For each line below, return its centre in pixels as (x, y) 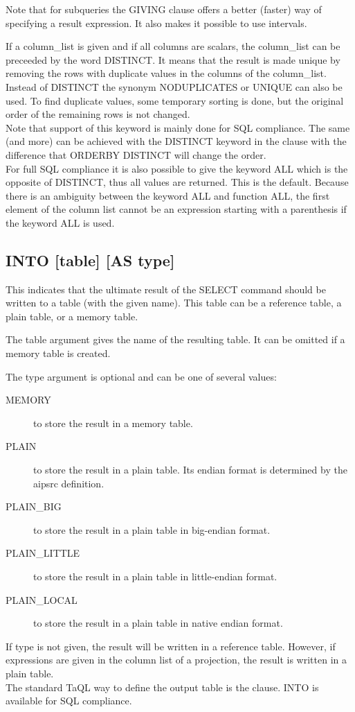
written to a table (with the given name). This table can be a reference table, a (174, 303)
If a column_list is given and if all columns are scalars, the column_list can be (173, 46)
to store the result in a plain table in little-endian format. (155, 576)
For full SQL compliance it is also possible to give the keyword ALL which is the (177, 168)
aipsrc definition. (69, 483)
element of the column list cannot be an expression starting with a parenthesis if (176, 209)
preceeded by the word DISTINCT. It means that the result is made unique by (173, 59)
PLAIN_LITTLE (43, 553)
